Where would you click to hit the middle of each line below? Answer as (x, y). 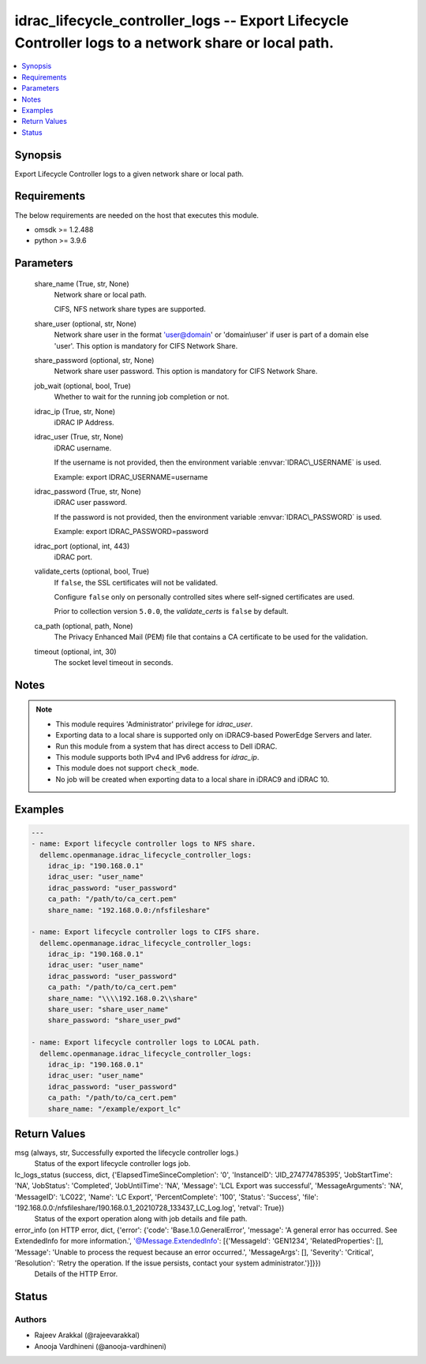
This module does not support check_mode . (127, 768)
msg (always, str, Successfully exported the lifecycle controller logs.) (127, 1153)
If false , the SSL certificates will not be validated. (136, 582)
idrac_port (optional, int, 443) (82, 546)
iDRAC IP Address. (84, 422)
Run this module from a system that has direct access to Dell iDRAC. (166, 746)
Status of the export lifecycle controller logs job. (112, 1164)
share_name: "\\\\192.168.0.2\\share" (123, 998)
